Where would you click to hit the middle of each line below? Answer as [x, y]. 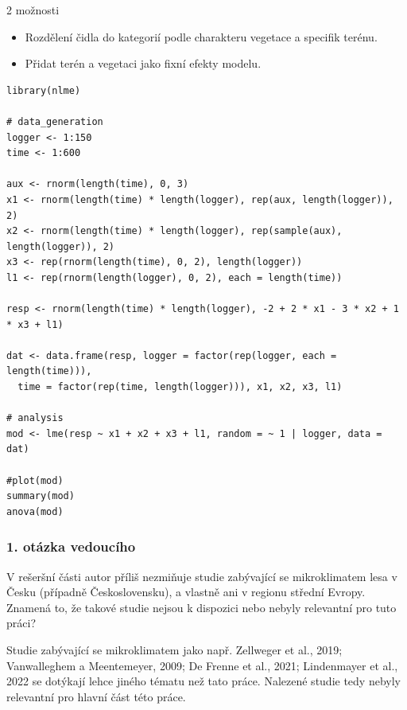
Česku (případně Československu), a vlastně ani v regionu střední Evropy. [186, 592]
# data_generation [55, 121]
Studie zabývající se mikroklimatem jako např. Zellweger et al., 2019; [174, 650]
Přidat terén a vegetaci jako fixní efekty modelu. [143, 63]
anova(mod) [35, 511]
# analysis [35, 418]
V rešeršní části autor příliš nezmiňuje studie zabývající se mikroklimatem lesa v [202, 576]
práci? [21, 623]
